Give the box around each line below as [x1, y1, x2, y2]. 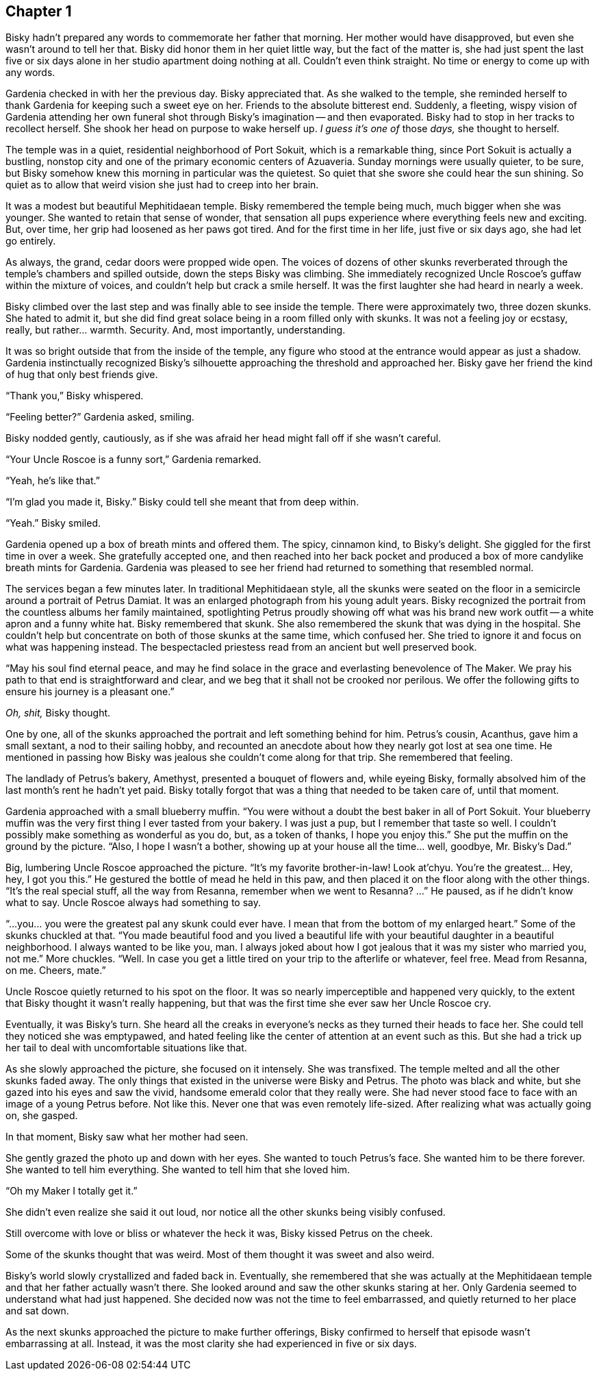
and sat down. [5, 1305, 69, 1317]
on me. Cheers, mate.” [5, 964, 106, 977]
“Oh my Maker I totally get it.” [5, 1185, 138, 1197]
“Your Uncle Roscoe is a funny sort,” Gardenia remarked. [5, 453, 262, 466]
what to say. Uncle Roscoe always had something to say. [5, 897, 261, 909]
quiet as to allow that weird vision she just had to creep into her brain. [5, 179, 319, 191]
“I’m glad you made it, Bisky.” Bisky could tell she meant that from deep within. [5, 496, 359, 508]
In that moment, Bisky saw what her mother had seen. [5, 1131, 248, 1143]
